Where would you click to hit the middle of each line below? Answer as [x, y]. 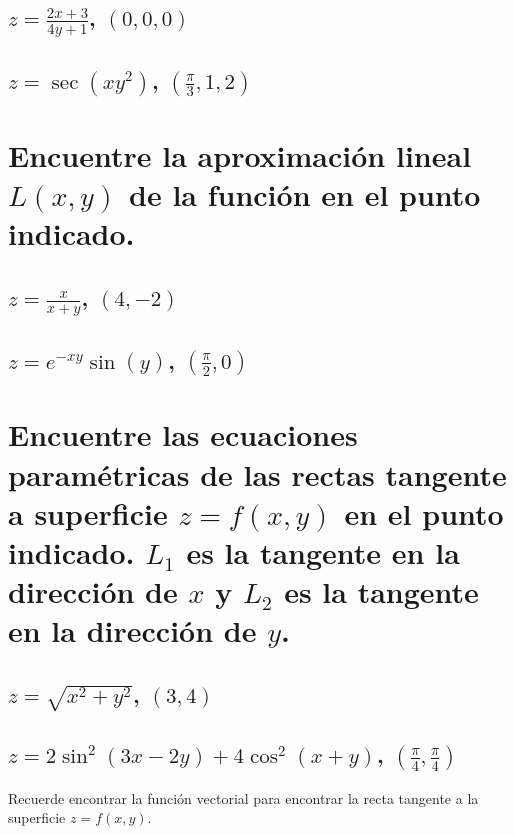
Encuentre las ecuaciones [183, 434]
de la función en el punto [305, 194]
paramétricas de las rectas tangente [257, 473]
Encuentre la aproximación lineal [240, 154]
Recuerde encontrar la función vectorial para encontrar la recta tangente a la [243, 797]
